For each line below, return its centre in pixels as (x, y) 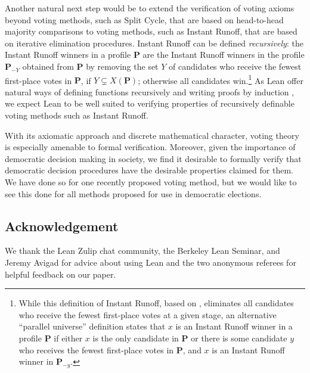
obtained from (48, 66)
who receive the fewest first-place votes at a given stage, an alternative (148, 314)
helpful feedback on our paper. (61, 274)
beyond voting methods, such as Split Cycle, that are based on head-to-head (144, 19)
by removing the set (122, 66)
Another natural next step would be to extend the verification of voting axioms (150, 8)
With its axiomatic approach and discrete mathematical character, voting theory (152, 135)
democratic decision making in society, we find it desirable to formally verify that (153, 158)
